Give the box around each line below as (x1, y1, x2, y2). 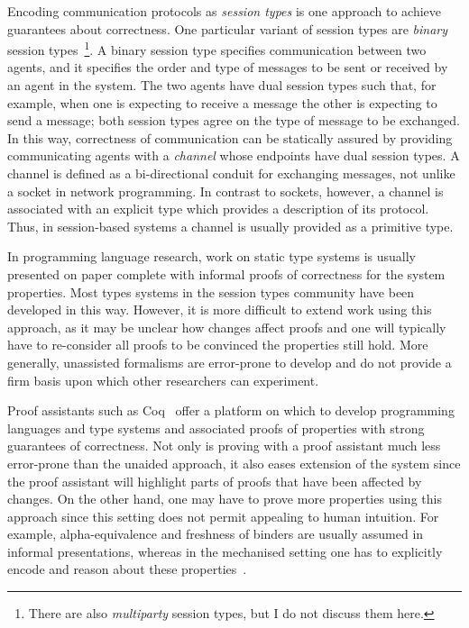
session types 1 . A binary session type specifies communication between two (7, 38, 427, 59)
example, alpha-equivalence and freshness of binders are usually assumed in (7, 524, 424, 543)
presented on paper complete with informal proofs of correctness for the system (7, 264, 446, 283)
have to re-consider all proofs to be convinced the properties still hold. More (7, 335, 428, 354)
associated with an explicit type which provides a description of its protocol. (7, 199, 429, 218)
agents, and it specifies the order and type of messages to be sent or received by (7, 58, 448, 77)
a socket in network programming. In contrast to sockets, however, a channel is (7, 181, 444, 200)
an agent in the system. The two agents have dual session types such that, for (7, 76, 437, 95)
